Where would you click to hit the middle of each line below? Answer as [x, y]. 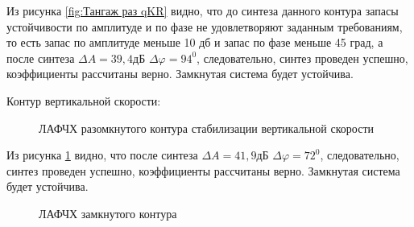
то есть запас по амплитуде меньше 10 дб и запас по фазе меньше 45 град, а [195, 42]
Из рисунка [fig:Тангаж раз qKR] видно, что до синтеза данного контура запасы [203, 10]
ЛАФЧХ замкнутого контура [108, 213]
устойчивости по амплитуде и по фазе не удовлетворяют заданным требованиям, [205, 26]
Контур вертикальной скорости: [84, 100]
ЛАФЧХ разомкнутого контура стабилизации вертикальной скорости [206, 128]
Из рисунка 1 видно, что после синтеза [102, 155]
